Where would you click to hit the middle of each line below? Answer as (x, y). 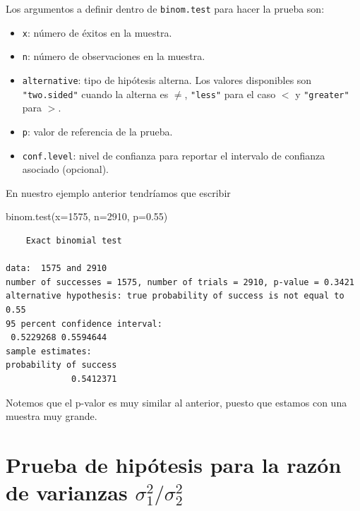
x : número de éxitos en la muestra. (97, 32)
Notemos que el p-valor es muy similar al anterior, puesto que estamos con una (176, 402)
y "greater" (322, 94)
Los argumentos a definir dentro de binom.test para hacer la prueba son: (165, 8)
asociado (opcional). (66, 169)
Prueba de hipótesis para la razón (174, 464)
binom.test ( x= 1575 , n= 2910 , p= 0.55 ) (87, 216)
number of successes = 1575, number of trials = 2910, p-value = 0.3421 (180, 282)
